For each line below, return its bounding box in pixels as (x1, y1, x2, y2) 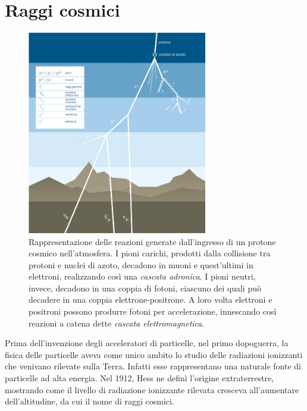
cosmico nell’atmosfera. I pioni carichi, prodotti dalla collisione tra (29, 247, 271, 259)
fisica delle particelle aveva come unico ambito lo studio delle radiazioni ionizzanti (5, 348, 303, 360)
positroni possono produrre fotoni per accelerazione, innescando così (29, 305, 277, 318)
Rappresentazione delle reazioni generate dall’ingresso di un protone (29, 235, 276, 247)
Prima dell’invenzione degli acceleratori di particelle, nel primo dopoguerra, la (5, 337, 289, 349)
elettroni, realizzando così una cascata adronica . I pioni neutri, (29, 270, 256, 283)
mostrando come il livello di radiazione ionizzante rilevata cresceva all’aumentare (5, 383, 299, 396)
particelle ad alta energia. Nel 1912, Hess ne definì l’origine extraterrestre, (5, 372, 274, 384)
